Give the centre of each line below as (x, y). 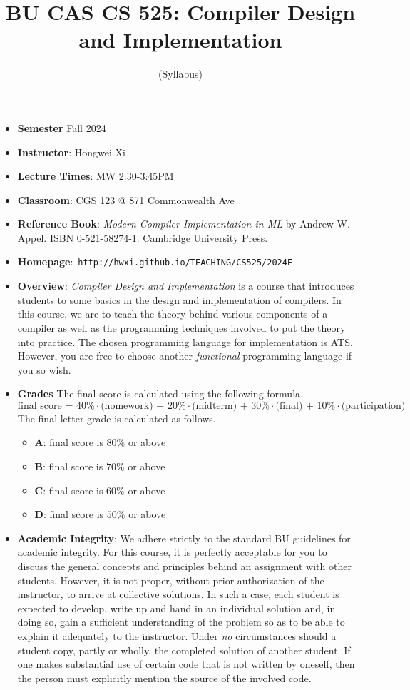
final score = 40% (56, 406)
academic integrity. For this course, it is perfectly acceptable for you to (172, 552)
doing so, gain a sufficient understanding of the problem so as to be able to (181, 622)
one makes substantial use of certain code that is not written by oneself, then (186, 664)
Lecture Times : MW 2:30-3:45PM (96, 176)
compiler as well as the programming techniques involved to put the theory (181, 327)
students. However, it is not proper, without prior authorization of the (171, 580)
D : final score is (69, 514)
